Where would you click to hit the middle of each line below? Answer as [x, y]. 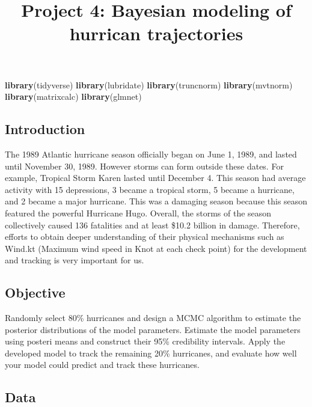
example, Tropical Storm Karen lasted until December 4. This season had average [155, 178]
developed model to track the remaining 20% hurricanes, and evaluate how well [151, 353]
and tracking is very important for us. [75, 260]
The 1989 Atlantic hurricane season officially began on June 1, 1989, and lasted [151, 154]
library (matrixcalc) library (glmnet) [73, 96]
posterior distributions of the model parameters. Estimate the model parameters [153, 329]
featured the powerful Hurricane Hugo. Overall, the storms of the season [138, 213]
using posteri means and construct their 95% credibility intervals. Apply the [145, 341]
